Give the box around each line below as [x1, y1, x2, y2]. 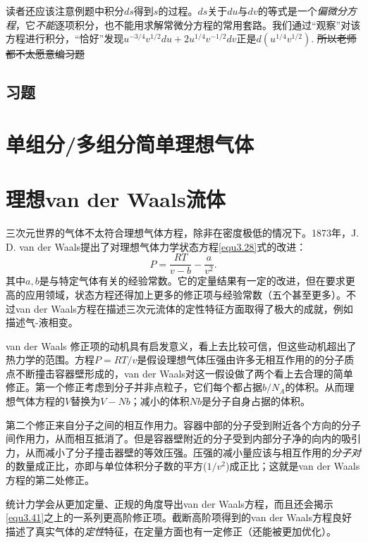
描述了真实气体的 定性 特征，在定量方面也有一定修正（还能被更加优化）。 [6, 523, 336, 538]
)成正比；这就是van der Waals [225, 458, 360, 473]
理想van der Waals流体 [6, 185, 226, 213]
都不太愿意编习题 [6, 46, 85, 61]
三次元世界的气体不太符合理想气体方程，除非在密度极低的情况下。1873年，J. [6, 225, 360, 240]
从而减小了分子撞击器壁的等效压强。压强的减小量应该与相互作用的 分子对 [25, 444, 361, 459]
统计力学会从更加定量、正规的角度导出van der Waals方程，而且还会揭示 [6, 496, 333, 511]
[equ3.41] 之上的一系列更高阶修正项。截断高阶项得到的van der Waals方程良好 [6, 510, 352, 525]
